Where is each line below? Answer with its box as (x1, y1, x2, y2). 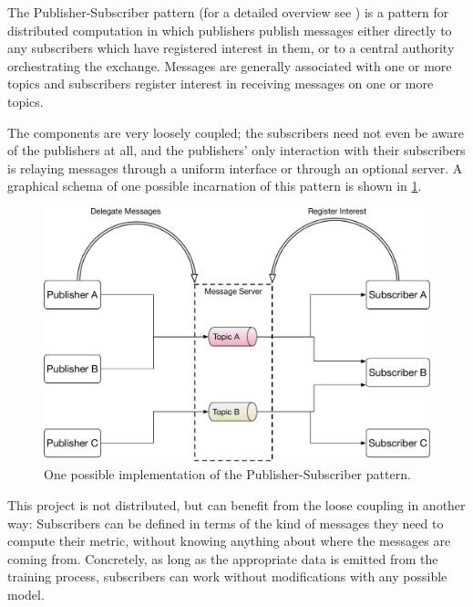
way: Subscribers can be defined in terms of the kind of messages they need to (7, 513, 444, 532)
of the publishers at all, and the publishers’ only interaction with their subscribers (7, 141, 466, 160)
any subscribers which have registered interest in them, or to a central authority (7, 38, 455, 58)
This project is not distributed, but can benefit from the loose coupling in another (7, 495, 466, 514)
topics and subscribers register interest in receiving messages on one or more (7, 74, 434, 93)
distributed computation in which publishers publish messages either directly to (7, 20, 452, 39)
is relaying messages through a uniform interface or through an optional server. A (7, 158, 463, 177)
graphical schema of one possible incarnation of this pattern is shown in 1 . (7, 176, 422, 195)
